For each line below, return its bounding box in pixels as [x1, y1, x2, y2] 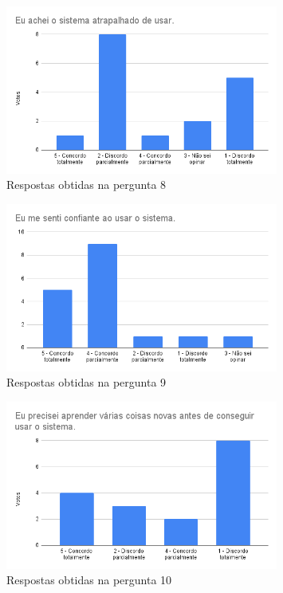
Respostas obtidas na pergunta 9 [6, 374, 167, 391]
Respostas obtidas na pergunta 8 [6, 176, 167, 193]
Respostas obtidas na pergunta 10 [6, 571, 172, 588]
